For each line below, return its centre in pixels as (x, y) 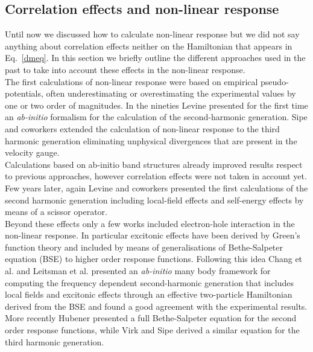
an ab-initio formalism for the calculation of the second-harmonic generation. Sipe (156, 117)
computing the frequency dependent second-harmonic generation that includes (150, 282)
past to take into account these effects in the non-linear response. (125, 69)
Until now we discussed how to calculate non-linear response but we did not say (152, 34)
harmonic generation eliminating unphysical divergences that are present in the (151, 140)
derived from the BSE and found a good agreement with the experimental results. (156, 306)
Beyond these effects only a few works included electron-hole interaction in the (150, 223)
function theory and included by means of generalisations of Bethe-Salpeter (144, 247)
